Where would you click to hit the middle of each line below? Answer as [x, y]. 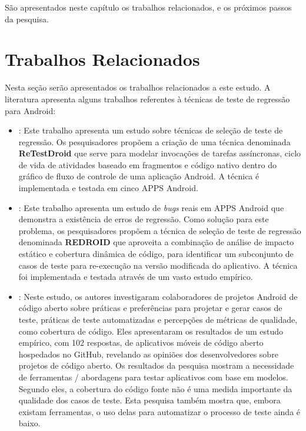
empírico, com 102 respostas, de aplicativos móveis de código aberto [141, 343]
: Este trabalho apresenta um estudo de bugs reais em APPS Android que [151, 207]
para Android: [30, 110]
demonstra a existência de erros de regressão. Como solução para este [144, 219]
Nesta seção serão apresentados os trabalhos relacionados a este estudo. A [138, 87]
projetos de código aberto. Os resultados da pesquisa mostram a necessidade [156, 365]
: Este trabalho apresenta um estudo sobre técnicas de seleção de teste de [151, 130]
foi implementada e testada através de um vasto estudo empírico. [136, 277]
